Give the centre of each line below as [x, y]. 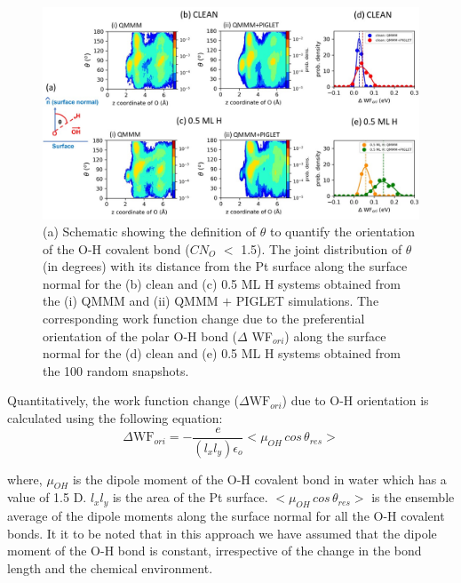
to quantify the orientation [342, 232]
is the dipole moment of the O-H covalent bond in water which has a [259, 479]
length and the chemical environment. [110, 567]
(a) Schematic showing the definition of [150, 232]
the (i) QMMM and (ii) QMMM [131, 301]
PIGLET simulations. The [307, 301]
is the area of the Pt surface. [190, 497]
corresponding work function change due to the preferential [204, 319]
